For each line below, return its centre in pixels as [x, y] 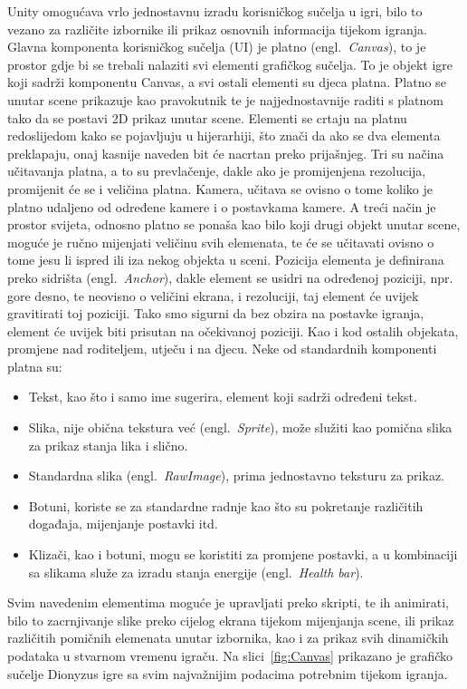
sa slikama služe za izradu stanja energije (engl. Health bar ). [196, 572]
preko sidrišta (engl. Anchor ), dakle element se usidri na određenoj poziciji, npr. [230, 277]
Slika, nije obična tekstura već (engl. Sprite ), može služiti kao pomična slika [240, 427]
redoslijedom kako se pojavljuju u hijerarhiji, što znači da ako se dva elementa [224, 136]
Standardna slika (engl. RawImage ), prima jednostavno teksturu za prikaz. [236, 476]
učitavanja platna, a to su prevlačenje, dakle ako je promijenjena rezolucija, [217, 171]
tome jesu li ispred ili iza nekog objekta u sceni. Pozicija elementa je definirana [226, 260]
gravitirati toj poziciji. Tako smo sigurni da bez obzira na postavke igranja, [216, 313]
